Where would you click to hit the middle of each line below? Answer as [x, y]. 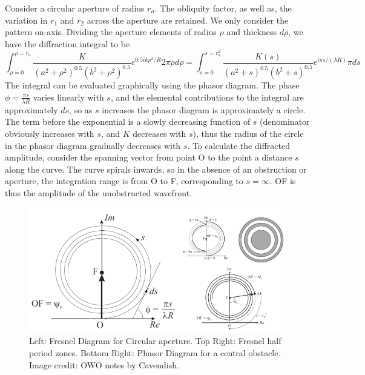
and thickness [252, 32]
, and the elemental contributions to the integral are [207, 97]
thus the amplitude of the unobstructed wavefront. [99, 192]
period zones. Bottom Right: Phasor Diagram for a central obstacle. [155, 353]
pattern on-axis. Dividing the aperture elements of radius [111, 32]
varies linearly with [68, 97]
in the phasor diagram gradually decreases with [93, 145]
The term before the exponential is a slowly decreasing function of [128, 121]
